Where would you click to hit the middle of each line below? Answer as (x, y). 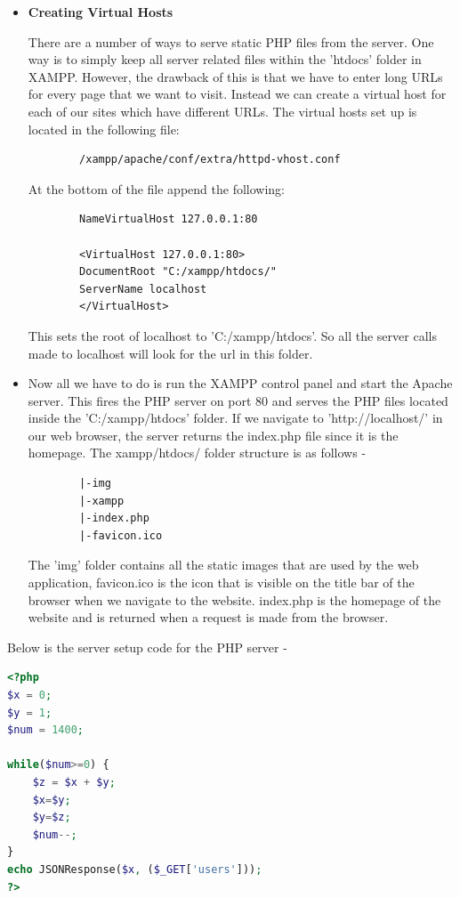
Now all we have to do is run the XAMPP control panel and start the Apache (240, 383)
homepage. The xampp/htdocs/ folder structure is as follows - (197, 453)
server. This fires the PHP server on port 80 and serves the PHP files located (238, 400)
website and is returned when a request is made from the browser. (208, 617)
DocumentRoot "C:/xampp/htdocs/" (178, 272)
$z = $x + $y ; (74, 782)
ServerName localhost (143, 289)
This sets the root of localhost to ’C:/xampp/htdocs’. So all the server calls (232, 335)
